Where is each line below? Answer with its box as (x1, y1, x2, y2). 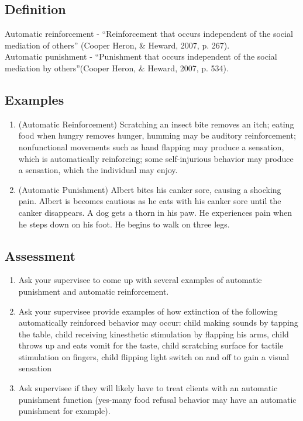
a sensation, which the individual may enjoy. (18, 164, 178, 176)
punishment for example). (18, 405, 111, 417)
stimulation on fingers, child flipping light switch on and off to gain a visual (18, 350, 290, 363)
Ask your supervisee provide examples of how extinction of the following (18, 305, 278, 317)
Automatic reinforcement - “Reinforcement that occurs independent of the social (5, 27, 293, 40)
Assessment (5, 246, 75, 264)
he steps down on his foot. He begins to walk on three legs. (18, 218, 230, 230)
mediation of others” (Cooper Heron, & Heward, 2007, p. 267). (5, 39, 230, 51)
